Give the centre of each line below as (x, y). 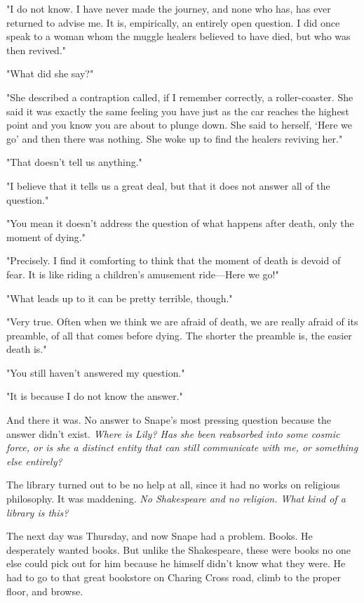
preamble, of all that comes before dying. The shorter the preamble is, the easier (179, 335)
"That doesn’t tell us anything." (74, 162)
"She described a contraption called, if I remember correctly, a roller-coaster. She (180, 97)
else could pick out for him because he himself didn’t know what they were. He (176, 563)
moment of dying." (46, 236)
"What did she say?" (50, 73)
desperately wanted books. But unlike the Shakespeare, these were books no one (179, 549)
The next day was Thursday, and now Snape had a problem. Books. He (160, 536)
